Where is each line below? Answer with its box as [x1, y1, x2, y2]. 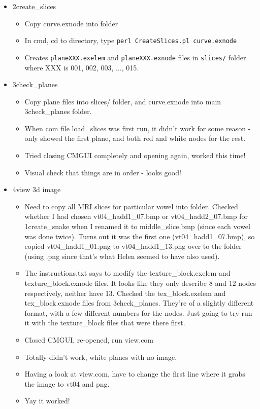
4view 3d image [12, 184, 61, 195]
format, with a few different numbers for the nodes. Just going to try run [24, 307, 252, 318]
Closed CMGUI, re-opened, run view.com [24, 334, 154, 345]
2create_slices [12, 1, 56, 11]
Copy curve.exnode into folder [24, 18, 118, 28]
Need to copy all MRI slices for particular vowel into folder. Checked [24, 201, 238, 211]
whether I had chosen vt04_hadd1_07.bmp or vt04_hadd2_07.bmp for [24, 211, 248, 221]
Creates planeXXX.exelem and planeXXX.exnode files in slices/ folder [24, 52, 246, 62]
